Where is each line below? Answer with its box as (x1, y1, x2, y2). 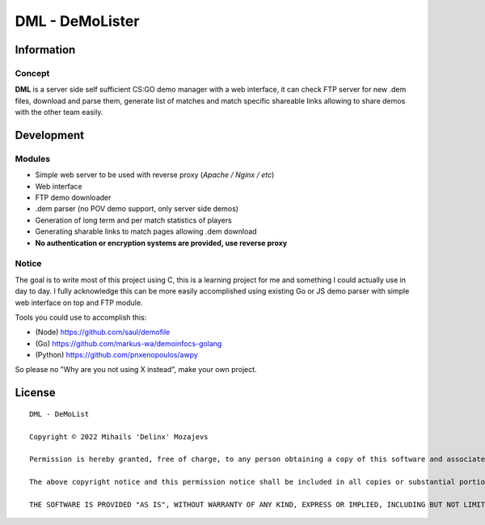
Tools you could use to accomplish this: (15, 312, 147, 322)
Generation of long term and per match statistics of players (35, 215, 232, 225)
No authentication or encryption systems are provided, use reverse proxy (35, 238, 288, 248)
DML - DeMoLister (15, 12, 140, 30)
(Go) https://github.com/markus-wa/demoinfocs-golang (35, 338, 222, 348)
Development (15, 128, 85, 142)
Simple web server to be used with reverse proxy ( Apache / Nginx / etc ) (35, 170, 275, 180)
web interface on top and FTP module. (15, 298, 143, 307)
